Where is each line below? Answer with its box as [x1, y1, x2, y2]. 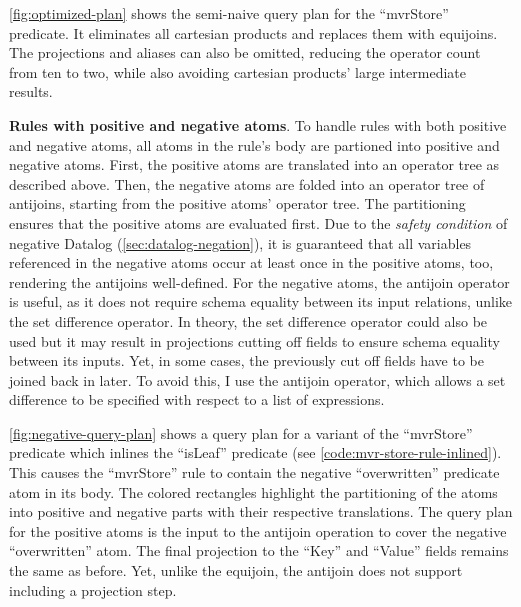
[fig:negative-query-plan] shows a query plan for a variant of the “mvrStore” [9, 422, 473, 443]
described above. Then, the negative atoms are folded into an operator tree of [9, 173, 485, 194]
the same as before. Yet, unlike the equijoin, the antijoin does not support [9, 560, 463, 581]
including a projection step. [9, 579, 177, 600]
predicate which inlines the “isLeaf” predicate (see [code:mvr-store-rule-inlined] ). [9, 442, 502, 463]
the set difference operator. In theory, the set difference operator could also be [9, 310, 488, 331]
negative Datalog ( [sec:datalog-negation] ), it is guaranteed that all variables [9, 232, 472, 253]
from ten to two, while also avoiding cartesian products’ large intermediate [9, 61, 466, 82]
